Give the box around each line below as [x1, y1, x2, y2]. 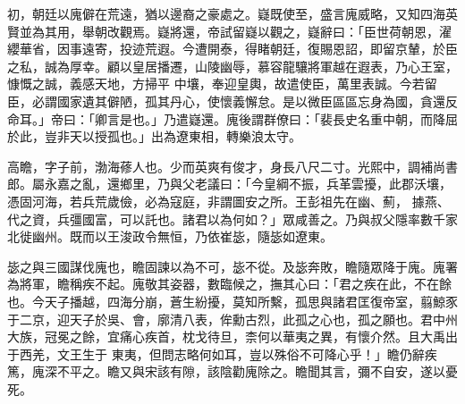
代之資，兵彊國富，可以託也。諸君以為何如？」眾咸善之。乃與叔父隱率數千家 [7, 209, 458, 228]
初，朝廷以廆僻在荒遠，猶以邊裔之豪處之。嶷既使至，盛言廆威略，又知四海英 [7, 4, 458, 22]
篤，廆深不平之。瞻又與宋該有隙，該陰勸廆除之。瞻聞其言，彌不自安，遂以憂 [7, 362, 458, 381]
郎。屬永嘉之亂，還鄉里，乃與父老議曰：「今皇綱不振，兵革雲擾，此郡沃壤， [7, 174, 452, 193]
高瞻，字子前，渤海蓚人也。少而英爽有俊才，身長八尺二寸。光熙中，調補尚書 [7, 156, 458, 175]
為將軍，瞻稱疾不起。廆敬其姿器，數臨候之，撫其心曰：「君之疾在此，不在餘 [7, 274, 452, 293]
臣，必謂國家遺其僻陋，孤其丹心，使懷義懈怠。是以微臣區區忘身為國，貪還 [7, 91, 445, 110]
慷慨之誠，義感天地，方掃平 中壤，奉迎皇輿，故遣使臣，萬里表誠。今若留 [7, 74, 437, 93]
